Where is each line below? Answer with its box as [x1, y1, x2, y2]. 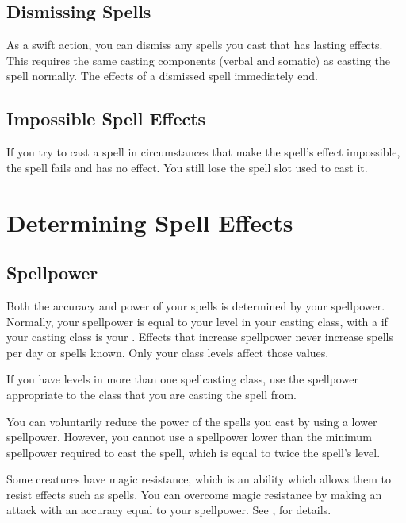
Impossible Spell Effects [6, 106, 206, 131]
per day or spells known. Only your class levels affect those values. [6, 344, 329, 360]
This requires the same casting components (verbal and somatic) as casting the [6, 52, 391, 68]
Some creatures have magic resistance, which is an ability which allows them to [6, 471, 391, 487]
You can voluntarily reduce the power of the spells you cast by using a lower [6, 413, 377, 429]
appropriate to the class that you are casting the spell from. [6, 386, 297, 402]
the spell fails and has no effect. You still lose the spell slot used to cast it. [6, 159, 368, 175]
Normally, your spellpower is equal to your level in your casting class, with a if [6, 313, 388, 329]
